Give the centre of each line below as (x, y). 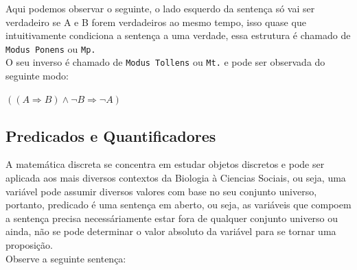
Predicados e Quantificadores (111, 135)
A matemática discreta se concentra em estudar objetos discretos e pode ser (165, 164)
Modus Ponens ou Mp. (51, 48)
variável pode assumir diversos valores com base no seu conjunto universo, (161, 191)
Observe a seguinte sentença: (66, 258)
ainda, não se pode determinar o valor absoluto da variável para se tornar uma (171, 231)
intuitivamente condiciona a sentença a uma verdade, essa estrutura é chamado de (178, 35)
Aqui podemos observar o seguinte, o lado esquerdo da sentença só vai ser (160, 8)
